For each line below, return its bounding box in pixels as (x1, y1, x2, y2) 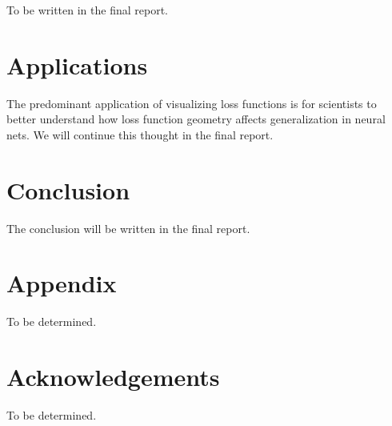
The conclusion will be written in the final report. (6, 219, 250, 236)
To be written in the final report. (6, 2, 168, 18)
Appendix (6, 267, 117, 299)
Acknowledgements (6, 360, 220, 393)
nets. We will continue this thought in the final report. (6, 126, 274, 143)
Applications (6, 48, 148, 81)
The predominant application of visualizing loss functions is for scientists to (6, 94, 377, 111)
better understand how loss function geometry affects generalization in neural (6, 111, 386, 127)
